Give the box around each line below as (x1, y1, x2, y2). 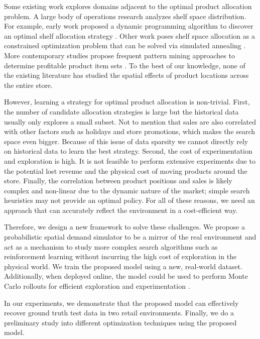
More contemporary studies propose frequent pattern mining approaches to (4, 50, 235, 60)
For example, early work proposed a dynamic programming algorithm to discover (4, 21, 253, 31)
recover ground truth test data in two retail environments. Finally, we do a (4, 307, 234, 318)
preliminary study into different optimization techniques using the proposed (4, 317, 237, 327)
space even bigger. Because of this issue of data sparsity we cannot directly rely (4, 136, 248, 146)
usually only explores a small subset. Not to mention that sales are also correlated (4, 116, 256, 127)
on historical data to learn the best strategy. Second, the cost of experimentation (4, 146, 252, 156)
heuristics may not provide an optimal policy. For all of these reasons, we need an (4, 195, 255, 205)
